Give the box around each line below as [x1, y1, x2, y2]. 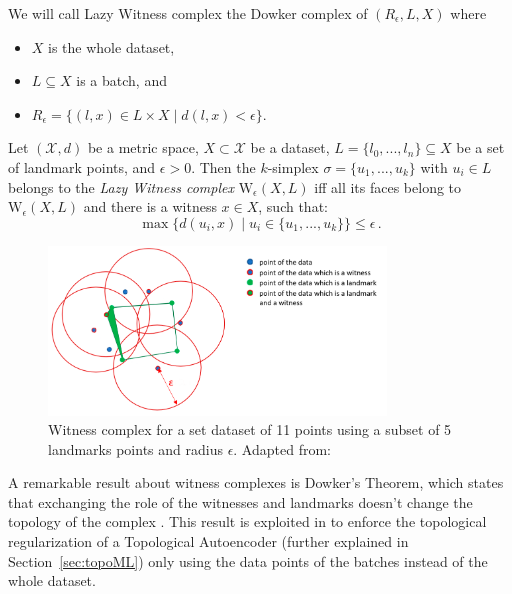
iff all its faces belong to [314, 176, 462, 197]
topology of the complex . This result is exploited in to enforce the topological [8, 511, 487, 532]
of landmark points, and [8, 156, 156, 177]
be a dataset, [250, 137, 330, 158]
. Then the [191, 156, 256, 177]
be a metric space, [87, 137, 199, 158]
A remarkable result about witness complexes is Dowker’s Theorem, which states [8, 472, 504, 493]
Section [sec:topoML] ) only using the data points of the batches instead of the [8, 550, 488, 571]
